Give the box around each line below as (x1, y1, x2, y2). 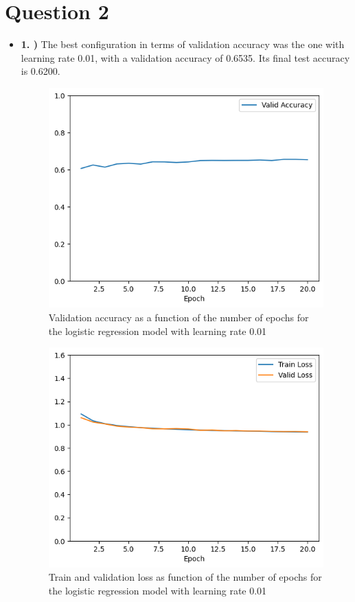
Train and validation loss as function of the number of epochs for (48, 570, 322, 584)
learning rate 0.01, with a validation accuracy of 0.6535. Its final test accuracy (21, 50, 350, 65)
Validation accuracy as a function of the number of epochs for (48, 310, 309, 324)
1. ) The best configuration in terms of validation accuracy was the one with (21, 37, 345, 51)
